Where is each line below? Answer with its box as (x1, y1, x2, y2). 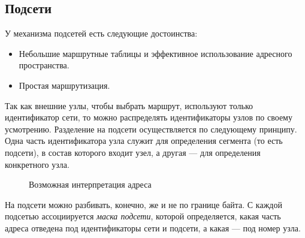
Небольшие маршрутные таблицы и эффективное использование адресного (19, 47, 292, 59)
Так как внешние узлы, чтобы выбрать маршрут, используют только (5, 99, 253, 112)
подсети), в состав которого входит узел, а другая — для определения (5, 146, 261, 158)
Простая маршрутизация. (19, 79, 110, 91)
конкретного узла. (5, 158, 70, 170)
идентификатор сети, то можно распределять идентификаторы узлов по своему (5, 111, 292, 123)
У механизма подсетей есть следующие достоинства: (5, 27, 198, 40)
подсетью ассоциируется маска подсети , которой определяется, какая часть (5, 210, 281, 222)
